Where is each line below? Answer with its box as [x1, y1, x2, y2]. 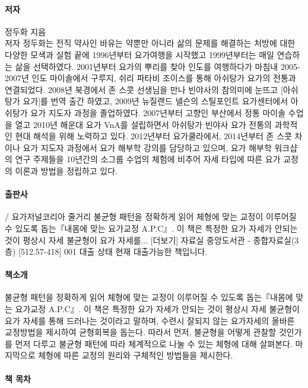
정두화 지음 [5, 25, 46, 37]
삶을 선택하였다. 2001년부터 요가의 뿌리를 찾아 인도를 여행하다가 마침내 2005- [15, 60, 300, 72]
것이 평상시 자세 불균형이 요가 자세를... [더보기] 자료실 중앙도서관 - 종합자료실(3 [5, 233, 299, 246]
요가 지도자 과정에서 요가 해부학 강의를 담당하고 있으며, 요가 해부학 [23, 141, 272, 153]
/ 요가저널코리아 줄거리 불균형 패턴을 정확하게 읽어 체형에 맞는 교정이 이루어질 [5, 210, 297, 223]
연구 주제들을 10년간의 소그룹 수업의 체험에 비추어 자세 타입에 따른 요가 [15, 153, 281, 165]
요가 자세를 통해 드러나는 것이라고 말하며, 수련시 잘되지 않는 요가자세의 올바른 [5, 314, 295, 326]
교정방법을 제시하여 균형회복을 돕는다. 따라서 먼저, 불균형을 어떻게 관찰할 [5, 326, 277, 338]
